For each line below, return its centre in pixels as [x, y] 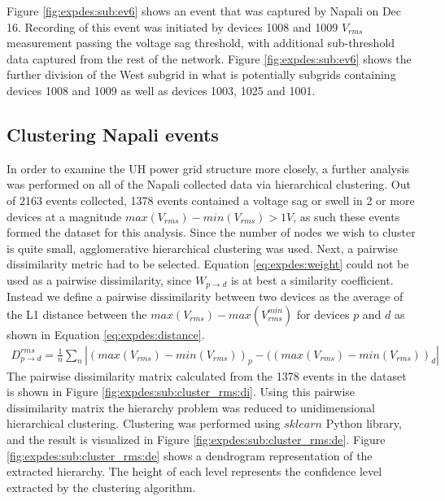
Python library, [364, 423]
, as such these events [347, 216]
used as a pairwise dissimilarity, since [99, 279]
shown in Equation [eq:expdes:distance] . [106, 334]
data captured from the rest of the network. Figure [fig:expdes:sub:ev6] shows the [209, 58]
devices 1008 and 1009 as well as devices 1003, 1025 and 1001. [161, 90]
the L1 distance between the [77, 314]
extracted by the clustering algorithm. [101, 487]
